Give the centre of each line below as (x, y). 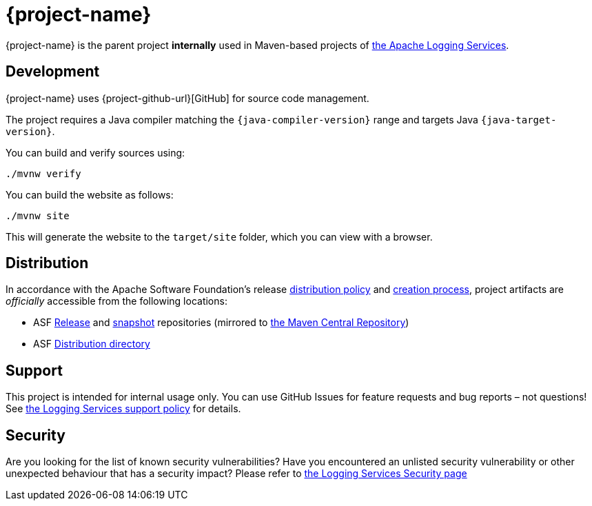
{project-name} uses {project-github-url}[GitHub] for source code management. (187, 98)
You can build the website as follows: (90, 194)
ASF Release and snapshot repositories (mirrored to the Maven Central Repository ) (221, 323)
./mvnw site (38, 215)
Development (53, 72)
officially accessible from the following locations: (116, 301)
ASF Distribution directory (92, 344)
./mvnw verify (43, 173)
